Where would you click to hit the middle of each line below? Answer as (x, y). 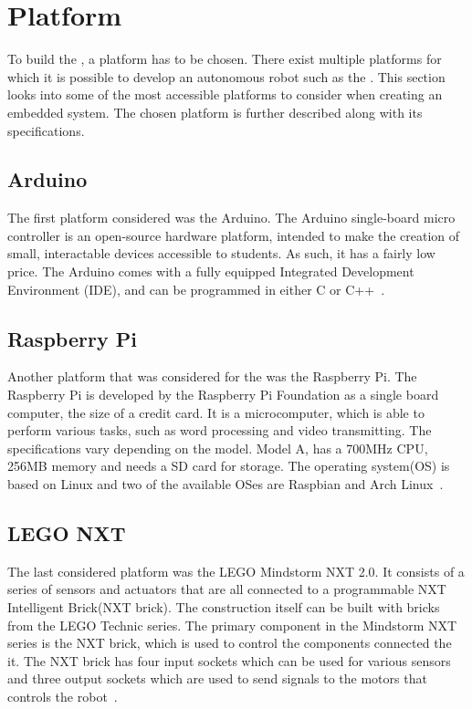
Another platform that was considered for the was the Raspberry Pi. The (212, 376)
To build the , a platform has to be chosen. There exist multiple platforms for (225, 59)
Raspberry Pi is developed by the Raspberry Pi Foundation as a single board (223, 395)
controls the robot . (63, 696)
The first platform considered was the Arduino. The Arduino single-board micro (231, 218)
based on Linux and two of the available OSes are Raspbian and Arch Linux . (226, 484)
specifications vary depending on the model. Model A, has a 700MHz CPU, (218, 448)
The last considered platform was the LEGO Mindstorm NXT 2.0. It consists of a (236, 571)
